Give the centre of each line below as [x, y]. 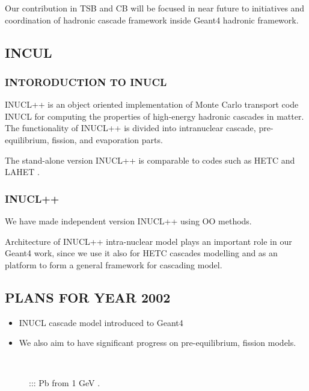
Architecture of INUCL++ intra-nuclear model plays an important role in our [148, 241]
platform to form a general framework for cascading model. [114, 264]
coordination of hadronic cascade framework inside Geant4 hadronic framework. [152, 20]
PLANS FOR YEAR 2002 [88, 297]
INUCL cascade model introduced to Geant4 [101, 322]
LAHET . [22, 172]
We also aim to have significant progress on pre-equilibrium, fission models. [158, 343]
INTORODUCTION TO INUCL [86, 82]
